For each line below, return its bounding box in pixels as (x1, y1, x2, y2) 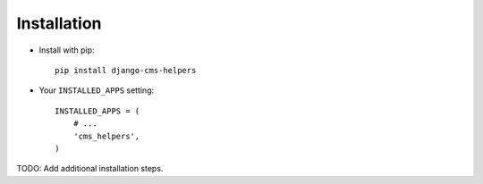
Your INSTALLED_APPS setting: (38, 85, 155, 96)
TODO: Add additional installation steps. (16, 163, 164, 174)
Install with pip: (38, 45, 95, 55)
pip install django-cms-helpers (55, 65, 197, 75)
